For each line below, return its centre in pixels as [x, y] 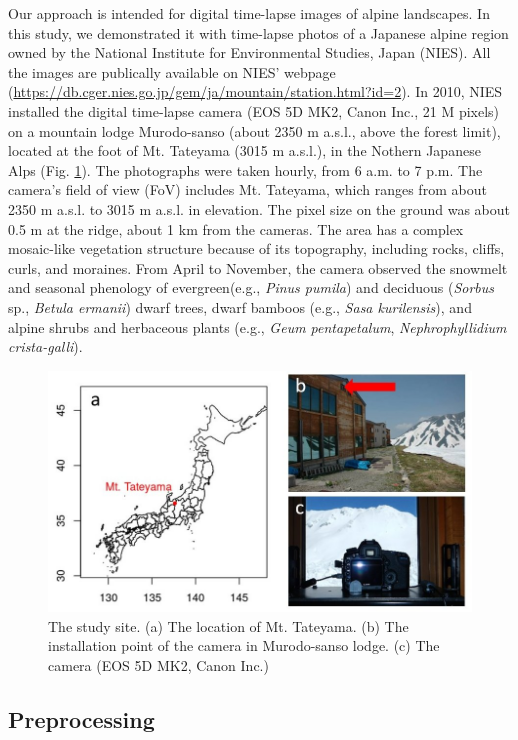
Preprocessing [81, 718]
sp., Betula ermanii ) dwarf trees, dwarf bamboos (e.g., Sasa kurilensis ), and [240, 306]
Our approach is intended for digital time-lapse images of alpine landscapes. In [249, 13]
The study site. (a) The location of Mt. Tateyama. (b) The [228, 625]
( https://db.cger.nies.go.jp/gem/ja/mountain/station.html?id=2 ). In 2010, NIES [255, 91]
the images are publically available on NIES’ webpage [172, 71]
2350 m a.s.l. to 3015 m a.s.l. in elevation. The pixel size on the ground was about [259, 208]
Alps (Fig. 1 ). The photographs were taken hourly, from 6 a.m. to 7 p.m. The [245, 169]
